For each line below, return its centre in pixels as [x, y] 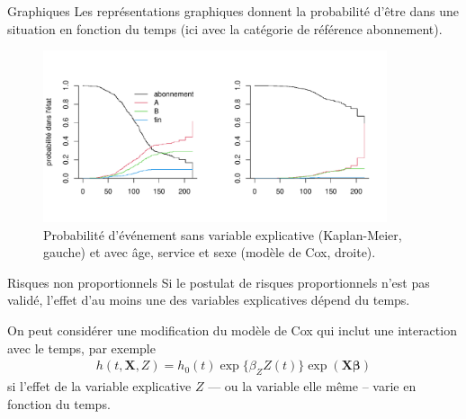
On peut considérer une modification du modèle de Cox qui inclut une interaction [232, 330]
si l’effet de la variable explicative [99, 385]
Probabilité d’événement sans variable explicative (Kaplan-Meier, [223, 234]
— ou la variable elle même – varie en [312, 385]
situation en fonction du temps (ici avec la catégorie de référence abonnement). [225, 28]
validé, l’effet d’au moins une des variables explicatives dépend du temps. [209, 300]
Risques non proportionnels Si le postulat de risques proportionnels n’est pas [219, 282]
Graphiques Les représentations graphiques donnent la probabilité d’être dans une [233, 11]
